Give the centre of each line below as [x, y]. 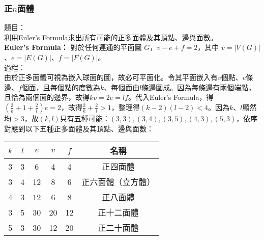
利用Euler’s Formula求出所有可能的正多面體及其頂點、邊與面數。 [111, 37]
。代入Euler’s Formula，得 [171, 97]
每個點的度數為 [75, 87]
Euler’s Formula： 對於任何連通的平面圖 [73, 47]
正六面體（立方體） [118, 182]
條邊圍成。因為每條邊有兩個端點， [199, 87]
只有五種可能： [85, 118]
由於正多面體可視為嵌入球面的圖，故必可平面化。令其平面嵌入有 [111, 77]
